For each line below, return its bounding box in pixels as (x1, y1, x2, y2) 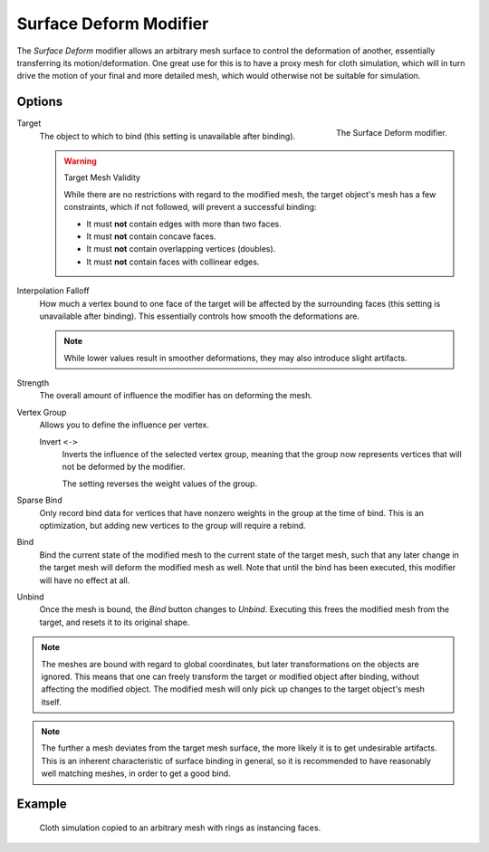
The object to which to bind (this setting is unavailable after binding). (39, 130, 296, 141)
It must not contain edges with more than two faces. (86, 218, 282, 229)
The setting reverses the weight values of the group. (62, 478, 258, 489)
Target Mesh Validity (63, 172, 140, 183)
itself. (41, 696, 62, 707)
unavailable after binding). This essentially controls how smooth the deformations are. (39, 311, 360, 321)
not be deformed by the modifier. (62, 462, 186, 473)
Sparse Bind (16, 494, 62, 506)
